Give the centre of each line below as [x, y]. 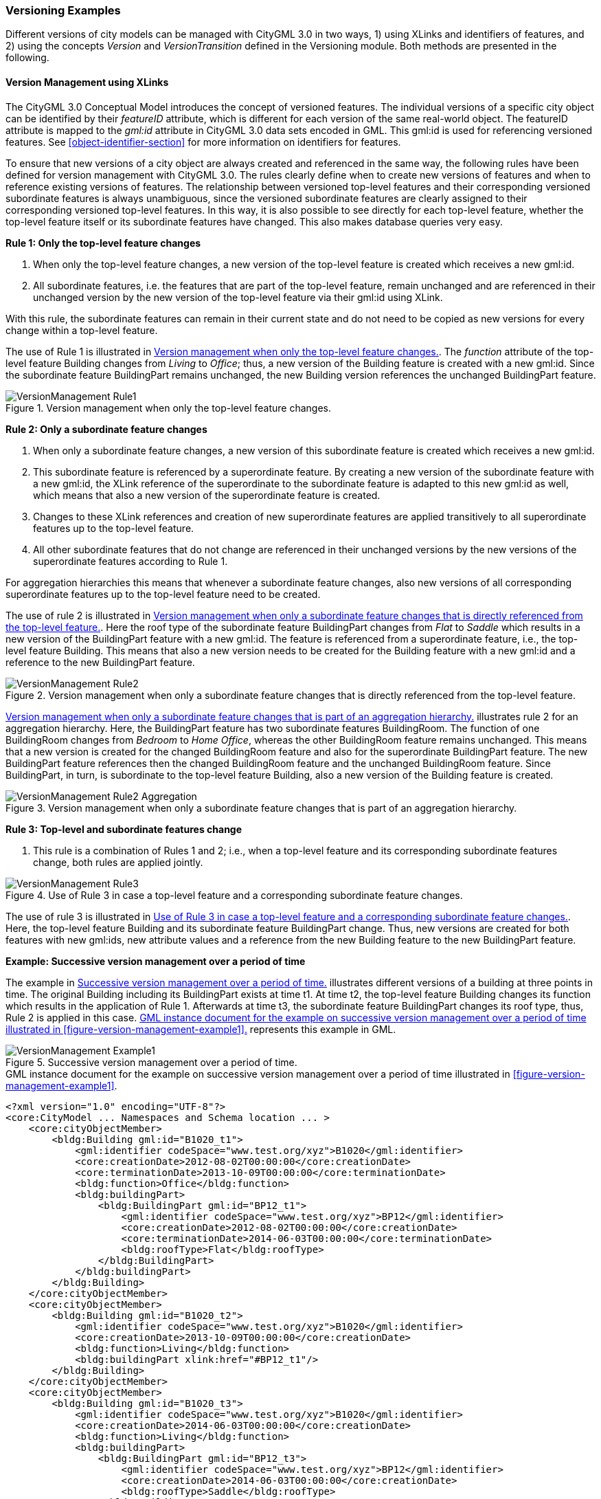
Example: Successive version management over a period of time [156, 961]
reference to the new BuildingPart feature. [100, 662]
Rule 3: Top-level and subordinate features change [124, 829]
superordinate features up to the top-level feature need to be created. [163, 594]
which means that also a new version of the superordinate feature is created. [207, 495]
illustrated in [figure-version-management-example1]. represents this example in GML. [201, 1029]
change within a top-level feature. [82, 330]
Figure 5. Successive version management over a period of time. [151, 1062]
